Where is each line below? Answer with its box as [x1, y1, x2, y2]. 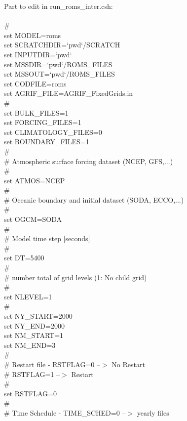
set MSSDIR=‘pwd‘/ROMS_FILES [4, 59, 112, 69]
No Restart [112, 359, 145, 369]
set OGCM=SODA [4, 214, 62, 224]
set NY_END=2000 [4, 320, 65, 331]
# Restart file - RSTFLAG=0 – [4, 359, 101, 369]
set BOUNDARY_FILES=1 [4, 136, 89, 147]
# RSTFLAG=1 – [4, 369, 60, 379]
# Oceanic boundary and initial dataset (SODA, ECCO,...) [4, 194, 184, 205]
